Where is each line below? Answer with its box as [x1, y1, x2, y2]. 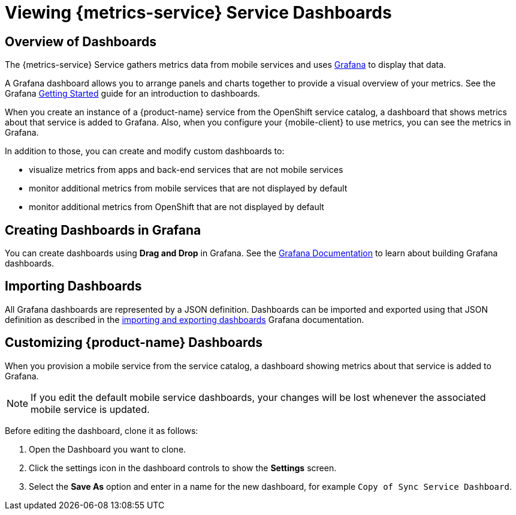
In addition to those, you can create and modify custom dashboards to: [5, 146, 285, 157]
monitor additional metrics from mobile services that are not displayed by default [29, 183, 348, 194]
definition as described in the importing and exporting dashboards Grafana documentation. [5, 314, 364, 325]
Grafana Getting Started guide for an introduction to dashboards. [5, 88, 260, 99]
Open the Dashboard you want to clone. [29, 444, 186, 454]
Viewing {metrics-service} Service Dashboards [5, 2, 392, 23]
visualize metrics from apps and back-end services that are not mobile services [29, 164, 343, 175]
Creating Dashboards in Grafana [5, 222, 201, 238]
